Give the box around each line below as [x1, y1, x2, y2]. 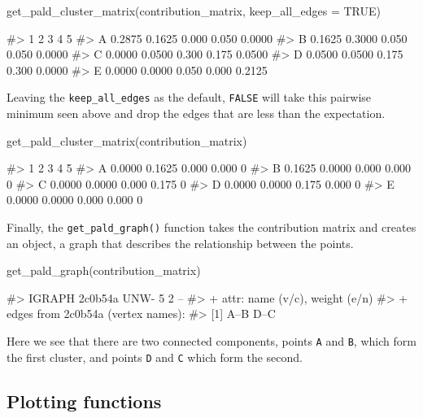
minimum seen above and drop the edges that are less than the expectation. [7, 105, 386, 122]
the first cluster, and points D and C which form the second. [7, 348, 303, 365]
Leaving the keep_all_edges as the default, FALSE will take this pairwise [7, 89, 372, 106]
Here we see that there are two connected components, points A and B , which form [7, 333, 416, 350]
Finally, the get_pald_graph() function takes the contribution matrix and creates [7, 219, 416, 235]
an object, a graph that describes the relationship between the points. [7, 234, 354, 251]
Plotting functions [7, 388, 162, 413]
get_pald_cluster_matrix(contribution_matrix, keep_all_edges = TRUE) [7, 2, 382, 19]
